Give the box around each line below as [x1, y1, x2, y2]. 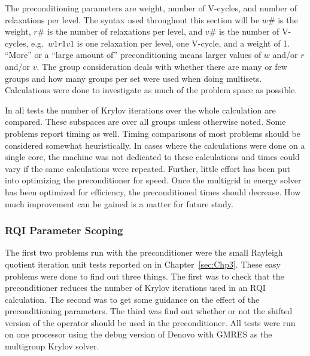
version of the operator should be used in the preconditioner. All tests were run [5, 316, 296, 329]
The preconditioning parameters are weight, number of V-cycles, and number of [5, 2, 297, 14]
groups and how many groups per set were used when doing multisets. [5, 72, 262, 84]
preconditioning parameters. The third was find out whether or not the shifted [5, 305, 293, 317]
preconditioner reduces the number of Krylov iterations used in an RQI [5, 281, 266, 294]
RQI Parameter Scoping [5, 223, 123, 238]
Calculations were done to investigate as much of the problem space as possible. [5, 84, 297, 96]
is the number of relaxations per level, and [47, 25, 203, 38]
